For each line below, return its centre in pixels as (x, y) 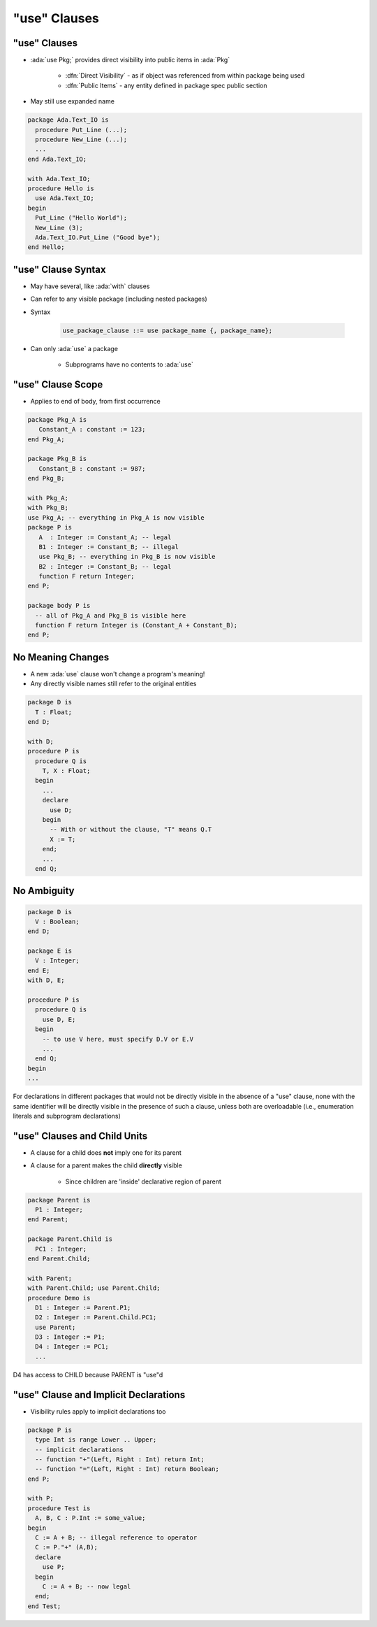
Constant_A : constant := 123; (92, 429)
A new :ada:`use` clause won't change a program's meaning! (118, 674)
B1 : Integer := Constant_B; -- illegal (109, 547)
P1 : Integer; (59, 1210)
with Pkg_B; (48, 508)
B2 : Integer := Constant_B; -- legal (105, 566)
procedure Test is (59, 1508)
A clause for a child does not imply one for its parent (106, 1152)
